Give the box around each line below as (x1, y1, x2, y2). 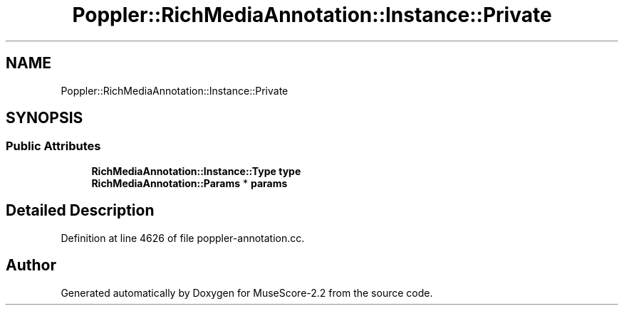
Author (6, 256, 56, 275)
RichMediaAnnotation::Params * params (91, 176, 288, 189)
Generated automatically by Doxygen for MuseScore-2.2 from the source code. (61, 286, 433, 299)
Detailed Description (6, 201, 155, 220)
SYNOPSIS (6, 109, 83, 127)
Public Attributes (6, 139, 101, 154)
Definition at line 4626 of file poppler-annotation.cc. (61, 231, 305, 244)
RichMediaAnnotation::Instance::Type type (91, 164, 301, 177)
